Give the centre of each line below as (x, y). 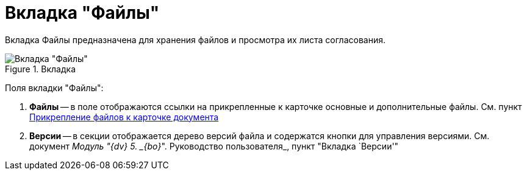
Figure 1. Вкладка (41, 69)
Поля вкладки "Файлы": (54, 87)
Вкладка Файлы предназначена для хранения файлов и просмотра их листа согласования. (195, 39)
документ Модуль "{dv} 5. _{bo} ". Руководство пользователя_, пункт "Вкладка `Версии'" (214, 146)
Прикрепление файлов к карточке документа (124, 117)
